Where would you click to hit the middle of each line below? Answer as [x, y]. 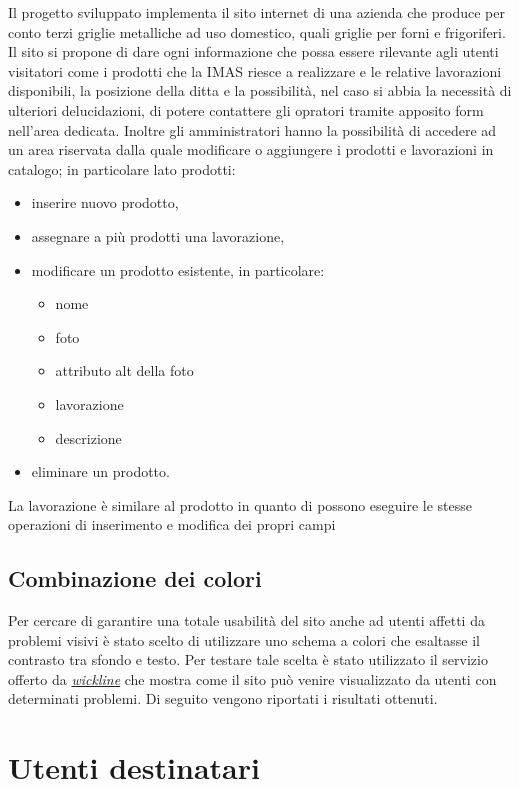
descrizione [88, 437]
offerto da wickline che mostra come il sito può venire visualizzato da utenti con [252, 678]
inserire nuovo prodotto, [105, 202]
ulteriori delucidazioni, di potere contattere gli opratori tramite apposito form [246, 109]
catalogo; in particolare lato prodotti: [122, 168]
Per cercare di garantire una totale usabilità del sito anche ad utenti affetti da [246, 620]
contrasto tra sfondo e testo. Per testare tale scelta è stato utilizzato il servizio [248, 659]
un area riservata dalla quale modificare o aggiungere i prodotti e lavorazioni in [251, 149]
